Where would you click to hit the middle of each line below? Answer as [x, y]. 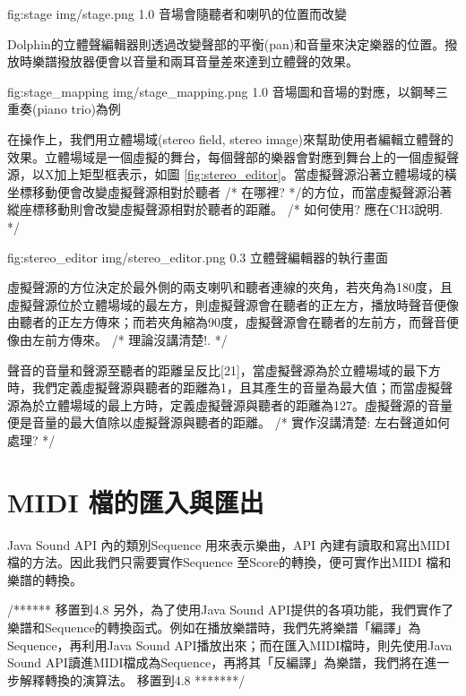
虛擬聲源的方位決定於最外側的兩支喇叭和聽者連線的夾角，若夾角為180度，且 [230, 287]
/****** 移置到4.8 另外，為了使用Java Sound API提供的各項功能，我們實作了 [231, 610]
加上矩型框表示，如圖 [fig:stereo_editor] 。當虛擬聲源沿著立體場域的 [249, 174]
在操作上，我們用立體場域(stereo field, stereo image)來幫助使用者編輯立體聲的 [230, 138]
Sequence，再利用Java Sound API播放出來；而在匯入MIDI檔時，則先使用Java [230, 644]
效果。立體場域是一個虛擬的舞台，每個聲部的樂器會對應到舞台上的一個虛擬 [227, 156]
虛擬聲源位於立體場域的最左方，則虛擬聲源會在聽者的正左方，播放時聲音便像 [233, 304]
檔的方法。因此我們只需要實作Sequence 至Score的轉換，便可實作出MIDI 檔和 [229, 562]
